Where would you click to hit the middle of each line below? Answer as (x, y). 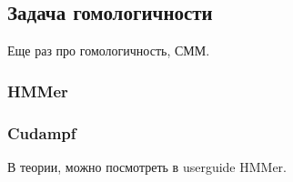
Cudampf (42, 132)
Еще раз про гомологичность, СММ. (109, 51)
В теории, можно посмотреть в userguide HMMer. (147, 166)
